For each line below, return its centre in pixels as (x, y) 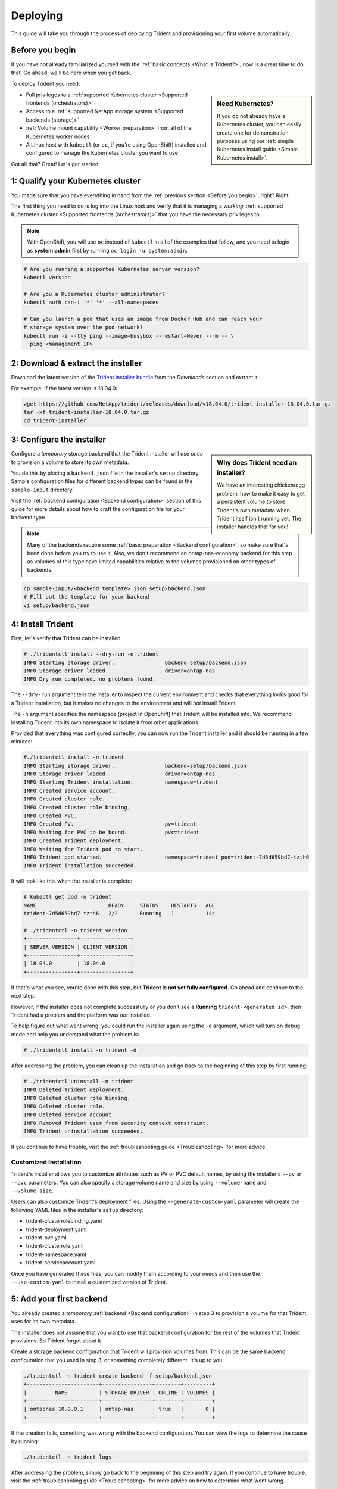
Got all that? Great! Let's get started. (56, 164)
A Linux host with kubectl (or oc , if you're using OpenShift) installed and (116, 144)
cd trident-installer (55, 420)
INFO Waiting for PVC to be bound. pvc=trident (111, 832)
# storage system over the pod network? (83, 327)
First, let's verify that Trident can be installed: (66, 638)
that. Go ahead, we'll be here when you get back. (71, 73)
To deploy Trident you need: (46, 84)
